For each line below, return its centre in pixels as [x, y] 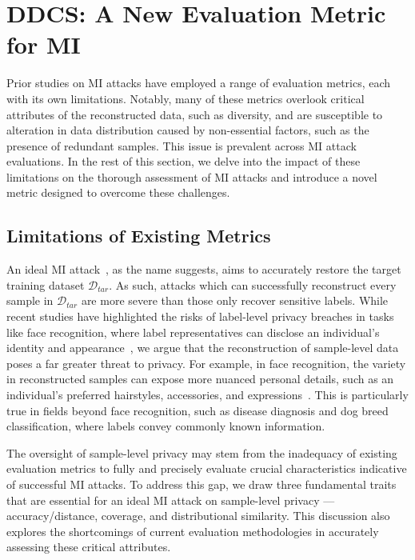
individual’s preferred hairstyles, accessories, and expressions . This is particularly [207, 395]
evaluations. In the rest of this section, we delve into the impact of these [184, 161]
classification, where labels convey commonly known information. [166, 426]
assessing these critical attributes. [89, 547]
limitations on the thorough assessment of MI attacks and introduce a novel [192, 176]
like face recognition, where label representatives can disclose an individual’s [193, 332]
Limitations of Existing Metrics [139, 236]
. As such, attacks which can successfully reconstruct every [253, 284]
